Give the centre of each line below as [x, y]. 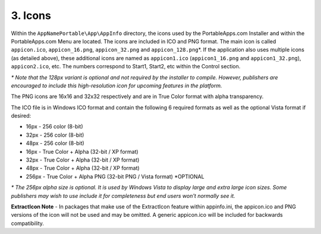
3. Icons [31, 15]
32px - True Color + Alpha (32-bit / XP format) [83, 160]
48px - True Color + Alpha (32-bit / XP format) [83, 168]
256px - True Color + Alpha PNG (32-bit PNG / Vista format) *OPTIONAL [115, 176]
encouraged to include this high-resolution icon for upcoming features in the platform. [117, 86]
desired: [21, 116]
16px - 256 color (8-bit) [54, 127]
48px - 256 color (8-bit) [55, 143]
